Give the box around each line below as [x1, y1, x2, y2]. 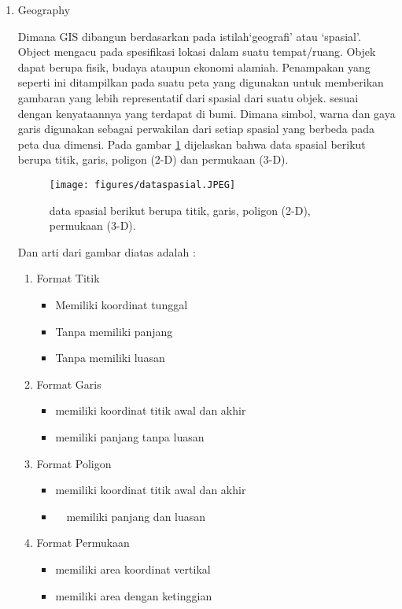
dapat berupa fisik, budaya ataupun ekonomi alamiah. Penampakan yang [17, 58, 371, 75]
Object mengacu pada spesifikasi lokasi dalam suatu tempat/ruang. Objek [17, 43, 376, 60]
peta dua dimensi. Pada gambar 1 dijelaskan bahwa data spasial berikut [17, 135, 366, 152]
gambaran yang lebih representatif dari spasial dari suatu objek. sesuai [17, 89, 359, 105]
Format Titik [36, 270, 100, 286]
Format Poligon [36, 455, 112, 471]
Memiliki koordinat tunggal [55, 296, 188, 312]
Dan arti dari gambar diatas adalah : [17, 243, 196, 260]
